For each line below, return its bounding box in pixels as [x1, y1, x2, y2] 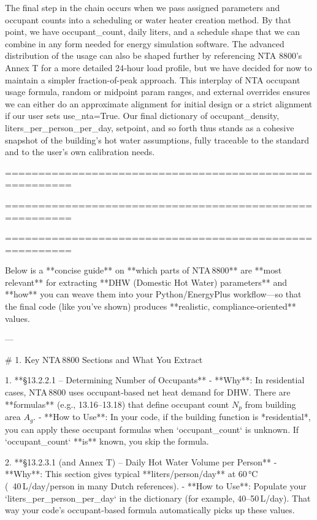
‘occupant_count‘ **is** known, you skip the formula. [5, 435, 209, 448]
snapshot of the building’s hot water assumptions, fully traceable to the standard [5, 133, 310, 146]
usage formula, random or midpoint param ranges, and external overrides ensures [5, 85, 310, 98]
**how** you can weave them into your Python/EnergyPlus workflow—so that [5, 288, 302, 300]
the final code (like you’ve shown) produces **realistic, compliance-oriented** [5, 300, 296, 313]
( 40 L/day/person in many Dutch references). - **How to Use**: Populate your [5, 479, 307, 492]
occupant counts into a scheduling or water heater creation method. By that [5, 13, 291, 26]
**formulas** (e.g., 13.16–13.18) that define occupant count [5, 397, 229, 410]
